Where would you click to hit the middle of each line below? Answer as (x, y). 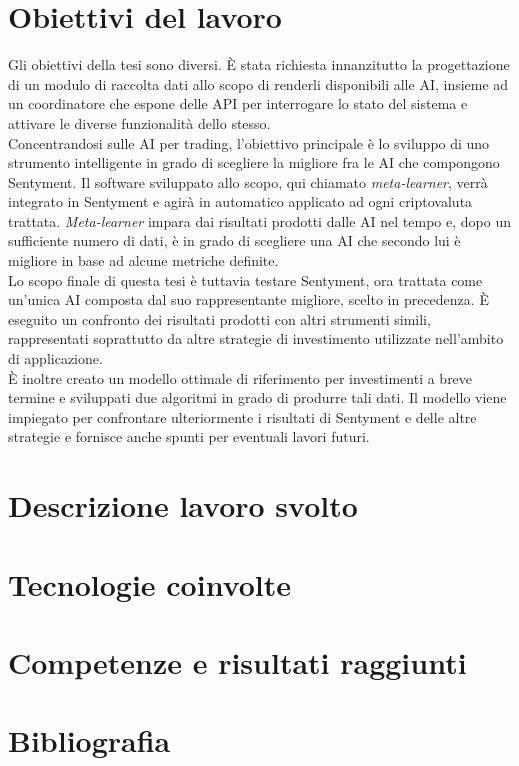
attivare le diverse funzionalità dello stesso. (139, 122)
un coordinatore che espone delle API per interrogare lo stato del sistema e (238, 103)
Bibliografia (89, 740)
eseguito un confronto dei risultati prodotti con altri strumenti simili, (219, 318)
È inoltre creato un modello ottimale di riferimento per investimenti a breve (240, 377)
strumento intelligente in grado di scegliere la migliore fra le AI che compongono (254, 162)
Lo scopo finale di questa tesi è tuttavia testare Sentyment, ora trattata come (245, 279)
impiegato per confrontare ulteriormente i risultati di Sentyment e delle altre (242, 416)
